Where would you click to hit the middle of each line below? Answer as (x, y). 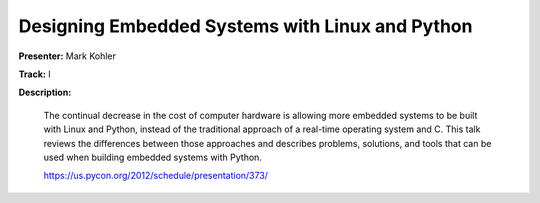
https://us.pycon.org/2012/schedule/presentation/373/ (156, 176)
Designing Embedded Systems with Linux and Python (245, 26)
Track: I (34, 74)
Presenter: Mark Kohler (67, 56)
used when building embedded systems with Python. (152, 157)
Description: (45, 92)
